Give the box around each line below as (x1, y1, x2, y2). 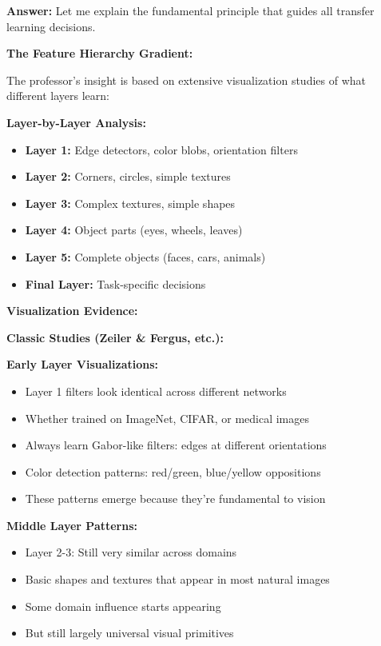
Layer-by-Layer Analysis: (6, 114, 146, 130)
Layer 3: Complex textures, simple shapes (25, 194, 236, 211)
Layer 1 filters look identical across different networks (25, 382, 287, 399)
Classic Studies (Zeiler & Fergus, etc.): (6, 329, 224, 345)
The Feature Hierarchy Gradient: (6, 45, 193, 62)
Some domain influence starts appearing (25, 597, 221, 614)
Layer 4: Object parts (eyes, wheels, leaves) (25, 221, 243, 238)
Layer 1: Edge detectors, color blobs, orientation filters (25, 141, 298, 158)
